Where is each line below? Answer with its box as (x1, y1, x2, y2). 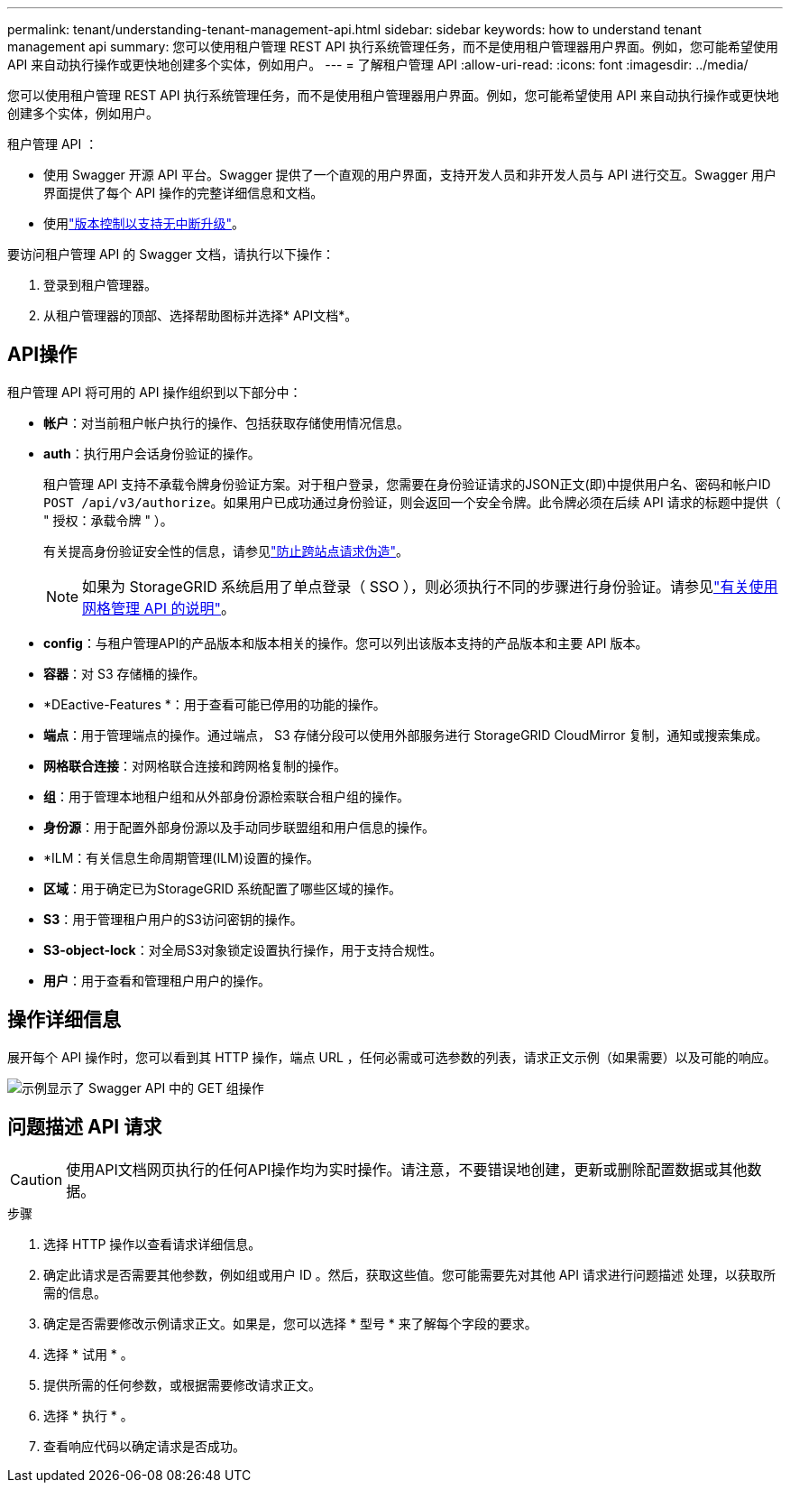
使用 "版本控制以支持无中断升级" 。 (43, 216, 245, 231)
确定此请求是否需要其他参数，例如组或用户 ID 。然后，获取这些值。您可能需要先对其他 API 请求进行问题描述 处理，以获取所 (43, 1266, 776, 1282)
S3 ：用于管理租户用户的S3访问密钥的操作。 (43, 911, 303, 927)
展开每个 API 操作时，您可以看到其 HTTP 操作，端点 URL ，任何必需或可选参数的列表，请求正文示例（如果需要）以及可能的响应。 (7, 1049, 776, 1065)
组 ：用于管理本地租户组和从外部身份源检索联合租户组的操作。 (43, 788, 409, 804)
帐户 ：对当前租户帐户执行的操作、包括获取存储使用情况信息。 (43, 414, 409, 430)
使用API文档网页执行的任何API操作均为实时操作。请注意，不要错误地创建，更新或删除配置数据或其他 (66, 1160, 748, 1179)
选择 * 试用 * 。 (43, 1346, 133, 1362)
